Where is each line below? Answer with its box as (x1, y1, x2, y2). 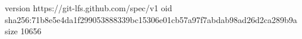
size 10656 (5, 25, 42, 37)
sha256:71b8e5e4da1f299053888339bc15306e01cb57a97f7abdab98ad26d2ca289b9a (5, 13, 297, 25)
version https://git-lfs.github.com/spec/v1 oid (5, 2, 172, 14)
